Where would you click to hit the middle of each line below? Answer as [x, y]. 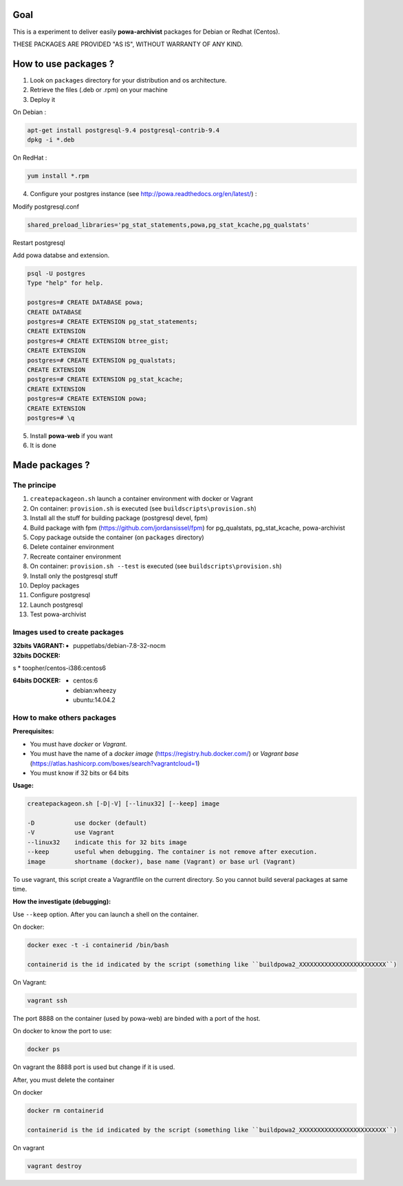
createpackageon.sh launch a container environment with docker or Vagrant [142, 499]
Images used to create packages [68, 632]
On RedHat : [30, 158]
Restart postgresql [39, 242]
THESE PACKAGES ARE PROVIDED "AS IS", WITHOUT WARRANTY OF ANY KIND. [128, 44]
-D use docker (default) [87, 823]
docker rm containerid [65, 1111]
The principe [34, 485]
